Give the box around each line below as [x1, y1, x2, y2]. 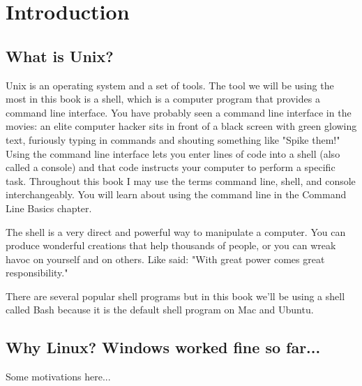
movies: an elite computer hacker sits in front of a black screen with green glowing [6, 119, 357, 133]
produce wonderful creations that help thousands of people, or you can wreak [6, 238, 336, 253]
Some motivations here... [6, 369, 111, 384]
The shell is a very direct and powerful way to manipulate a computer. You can [6, 224, 346, 239]
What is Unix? [6, 45, 114, 66]
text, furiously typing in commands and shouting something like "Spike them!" [6, 132, 340, 147]
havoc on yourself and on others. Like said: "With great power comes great [6, 251, 325, 266]
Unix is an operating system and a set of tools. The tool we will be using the [6, 77, 334, 92]
